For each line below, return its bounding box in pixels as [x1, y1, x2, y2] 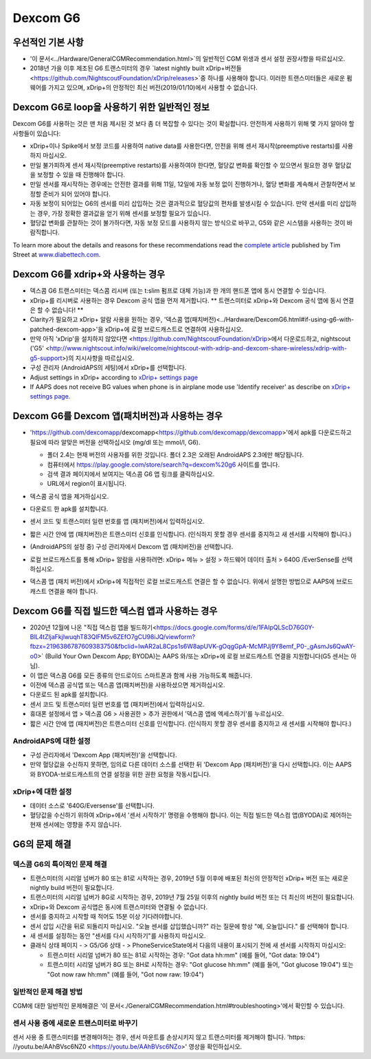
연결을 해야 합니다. [48, 587, 98, 595]
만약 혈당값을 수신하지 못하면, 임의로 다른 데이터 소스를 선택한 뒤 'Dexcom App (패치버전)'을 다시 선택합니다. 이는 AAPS [30, 760, 352, 769]
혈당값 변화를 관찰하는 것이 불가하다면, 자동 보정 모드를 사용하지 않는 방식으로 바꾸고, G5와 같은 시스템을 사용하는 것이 [30, 219, 346, 227]
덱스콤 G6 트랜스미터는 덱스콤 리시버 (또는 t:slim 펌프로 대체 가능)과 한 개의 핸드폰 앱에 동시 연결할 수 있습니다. [30, 287, 326, 295]
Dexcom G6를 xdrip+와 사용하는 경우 [12, 269, 166, 280]
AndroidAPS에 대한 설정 [12, 736, 91, 746]
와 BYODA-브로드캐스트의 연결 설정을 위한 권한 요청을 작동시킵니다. [30, 770, 211, 778]
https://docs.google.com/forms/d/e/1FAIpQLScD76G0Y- [156, 623, 315, 632]
